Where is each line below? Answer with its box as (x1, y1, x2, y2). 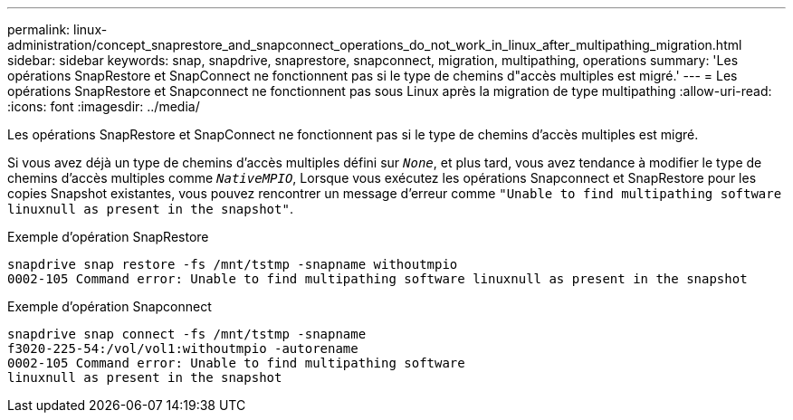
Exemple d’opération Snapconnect (7, 299, 212, 314)
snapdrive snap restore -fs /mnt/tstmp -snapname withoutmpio (7, 257, 458, 272)
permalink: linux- (7, 22, 108, 37)
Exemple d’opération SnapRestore (7, 229, 209, 244)
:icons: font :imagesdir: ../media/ (7, 99, 200, 114)
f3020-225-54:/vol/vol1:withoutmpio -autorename (7, 341, 358, 356)
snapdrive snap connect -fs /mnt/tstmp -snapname (7, 327, 367, 341)
